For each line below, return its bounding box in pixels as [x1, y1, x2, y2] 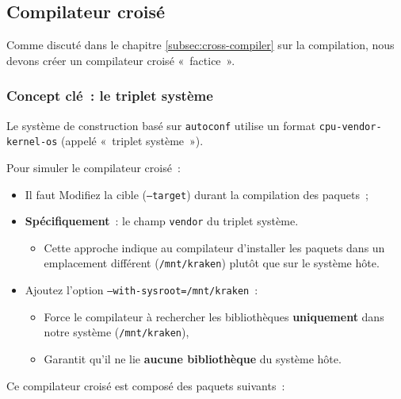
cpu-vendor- [319, 121, 382, 132]
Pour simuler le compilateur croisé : [6, 159, 181, 175]
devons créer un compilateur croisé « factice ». [6, 52, 235, 68]
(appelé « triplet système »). [61, 132, 204, 149]
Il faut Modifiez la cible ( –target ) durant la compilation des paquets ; [25, 186, 369, 202]
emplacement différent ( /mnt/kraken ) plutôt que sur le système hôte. [44, 255, 380, 271]
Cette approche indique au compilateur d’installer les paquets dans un [44, 239, 385, 255]
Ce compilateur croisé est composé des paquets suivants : [6, 377, 285, 393]
